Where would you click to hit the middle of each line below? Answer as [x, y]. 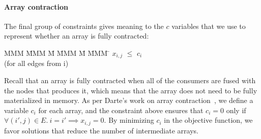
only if [236, 110]
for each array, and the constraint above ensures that [121, 110]
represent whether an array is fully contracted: [77, 36]
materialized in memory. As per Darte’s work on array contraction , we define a [129, 100]
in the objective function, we [208, 120]
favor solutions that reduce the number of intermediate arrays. [101, 130]
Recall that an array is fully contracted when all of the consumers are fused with [130, 80]
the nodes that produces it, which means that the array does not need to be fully [131, 90]
